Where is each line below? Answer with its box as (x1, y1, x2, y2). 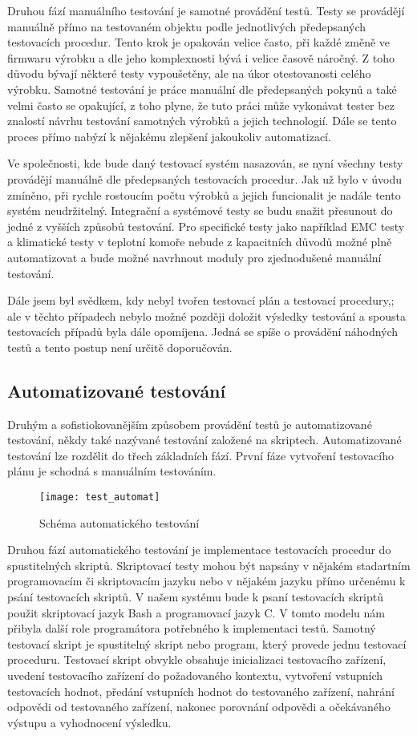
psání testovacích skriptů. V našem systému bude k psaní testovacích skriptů (7, 588, 383, 605)
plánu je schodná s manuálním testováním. (7, 463, 217, 479)
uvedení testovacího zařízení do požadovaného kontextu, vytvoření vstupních (7, 667, 383, 684)
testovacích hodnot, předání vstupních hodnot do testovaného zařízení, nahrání (7, 682, 395, 699)
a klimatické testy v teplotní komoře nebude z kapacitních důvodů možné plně (7, 233, 392, 250)
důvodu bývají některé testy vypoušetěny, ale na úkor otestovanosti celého (7, 65, 371, 82)
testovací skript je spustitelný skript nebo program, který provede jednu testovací (7, 635, 407, 652)
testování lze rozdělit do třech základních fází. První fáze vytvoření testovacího (7, 447, 394, 463)
